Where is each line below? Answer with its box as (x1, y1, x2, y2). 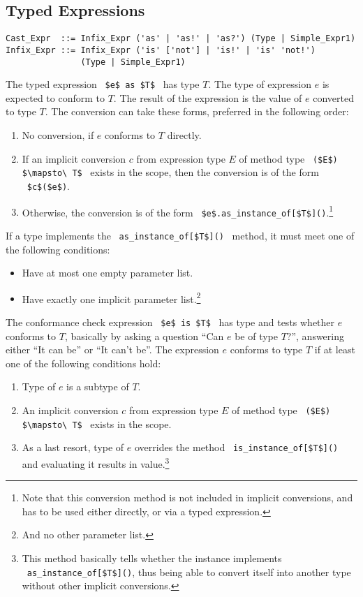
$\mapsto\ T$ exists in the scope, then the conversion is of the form (22, 165, 319, 179)
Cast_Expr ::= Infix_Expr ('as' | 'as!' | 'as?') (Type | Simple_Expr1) (6, 34, 356, 44)
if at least (314, 342, 355, 357)
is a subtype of (66, 379, 129, 394)
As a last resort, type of (22, 440, 124, 455)
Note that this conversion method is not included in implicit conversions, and (22, 490, 353, 505)
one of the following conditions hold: (6, 355, 161, 370)
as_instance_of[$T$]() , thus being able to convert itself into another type (27, 564, 351, 579)
